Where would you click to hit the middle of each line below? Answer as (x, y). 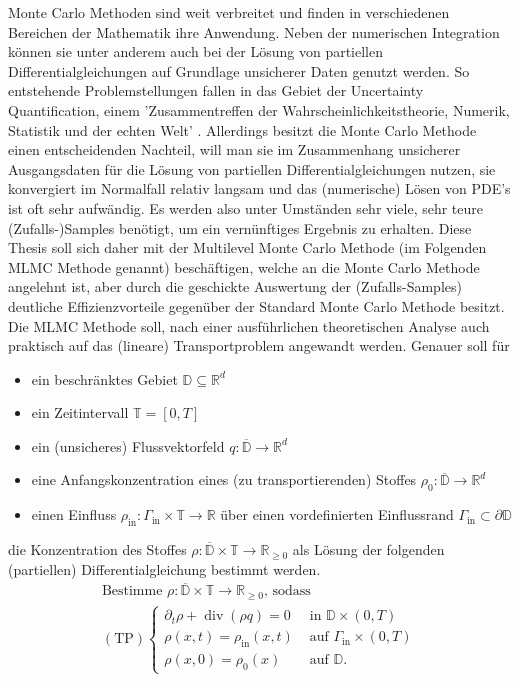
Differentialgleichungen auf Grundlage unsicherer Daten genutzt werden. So (239, 70)
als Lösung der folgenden (368, 549)
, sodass (287, 591)
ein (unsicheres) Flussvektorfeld (128, 445)
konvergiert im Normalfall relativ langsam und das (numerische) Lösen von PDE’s (259, 188)
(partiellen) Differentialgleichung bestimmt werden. (164, 568)
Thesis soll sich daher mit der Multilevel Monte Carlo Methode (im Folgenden (247, 247)
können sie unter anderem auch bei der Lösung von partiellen (196, 51)
